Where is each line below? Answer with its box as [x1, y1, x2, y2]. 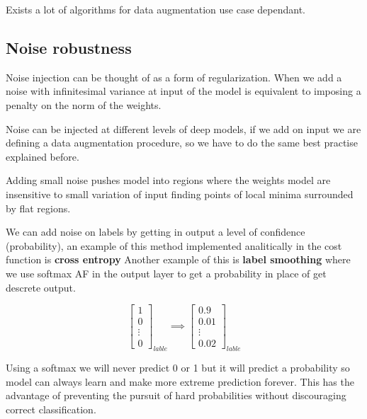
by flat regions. [6, 200, 71, 215]
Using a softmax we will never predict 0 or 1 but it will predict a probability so [6, 360, 350, 375]
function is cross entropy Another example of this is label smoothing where [6, 252, 351, 267]
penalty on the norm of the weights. [6, 97, 162, 112]
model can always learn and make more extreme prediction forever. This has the [6, 374, 354, 389]
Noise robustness [6, 36, 132, 58]
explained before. [6, 149, 79, 163]
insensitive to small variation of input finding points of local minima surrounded [6, 186, 354, 201]
